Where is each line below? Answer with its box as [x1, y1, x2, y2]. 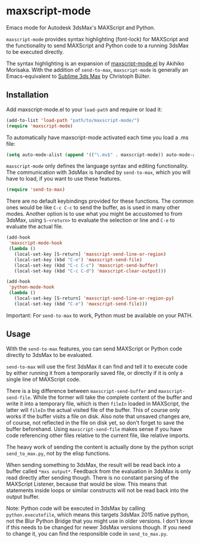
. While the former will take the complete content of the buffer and [30, 393, 192, 401]
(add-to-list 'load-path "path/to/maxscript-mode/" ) [6, 117, 140, 123]
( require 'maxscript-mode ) [6, 123, 73, 129]
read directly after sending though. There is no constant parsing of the [6, 474, 179, 481]
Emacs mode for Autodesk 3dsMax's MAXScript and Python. [6, 24, 156, 31]
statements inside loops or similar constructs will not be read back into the [6, 486, 189, 494]
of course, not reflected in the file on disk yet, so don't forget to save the [6, 419, 185, 426]
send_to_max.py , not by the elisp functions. [6, 450, 111, 457]
